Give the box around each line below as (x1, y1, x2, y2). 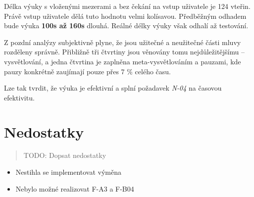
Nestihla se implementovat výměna (15, 167, 122, 177)
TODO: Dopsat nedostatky (23, 150, 106, 160)
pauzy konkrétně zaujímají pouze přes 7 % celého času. (4, 66, 171, 76)
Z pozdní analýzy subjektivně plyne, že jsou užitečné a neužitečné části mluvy (4, 37, 241, 47)
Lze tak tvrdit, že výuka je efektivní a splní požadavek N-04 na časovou (4, 83, 222, 93)
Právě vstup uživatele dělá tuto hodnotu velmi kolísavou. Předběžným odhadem (4, 10, 247, 21)
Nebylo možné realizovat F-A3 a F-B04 (15, 183, 134, 194)
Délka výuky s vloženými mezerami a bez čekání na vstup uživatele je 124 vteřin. (4, 1, 251, 11)
